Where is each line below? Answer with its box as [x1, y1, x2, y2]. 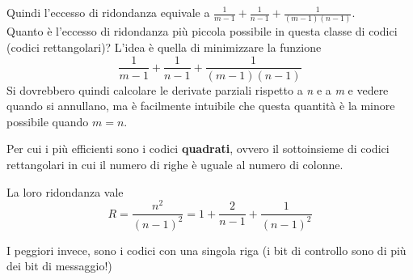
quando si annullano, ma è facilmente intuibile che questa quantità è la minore [6, 97, 395, 114]
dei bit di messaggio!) [6, 257, 112, 274]
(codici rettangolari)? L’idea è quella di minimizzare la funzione [6, 38, 322, 55]
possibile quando [6, 112, 89, 129]
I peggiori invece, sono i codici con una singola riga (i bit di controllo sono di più [6, 241, 407, 258]
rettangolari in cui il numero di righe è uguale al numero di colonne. [6, 155, 343, 172]
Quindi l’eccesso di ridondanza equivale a [6, 4, 210, 20]
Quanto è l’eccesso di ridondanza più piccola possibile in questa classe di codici [6, 23, 398, 40]
